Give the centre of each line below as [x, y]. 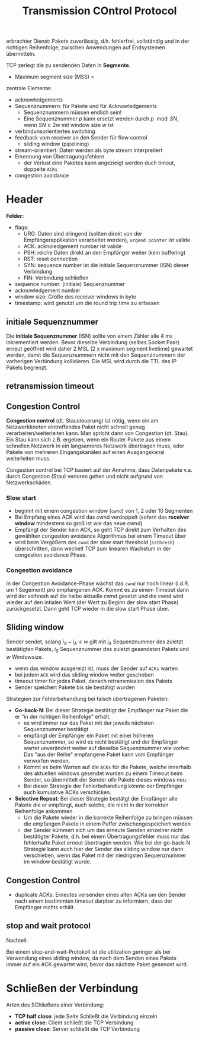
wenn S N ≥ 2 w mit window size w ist [69, 125]
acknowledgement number [48, 291]
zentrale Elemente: [29, 88]
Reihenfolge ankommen [44, 811]
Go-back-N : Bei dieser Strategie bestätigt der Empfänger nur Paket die [101, 710]
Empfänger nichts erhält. [45, 907]
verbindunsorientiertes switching [55, 131]
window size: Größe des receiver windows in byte [76, 297]
